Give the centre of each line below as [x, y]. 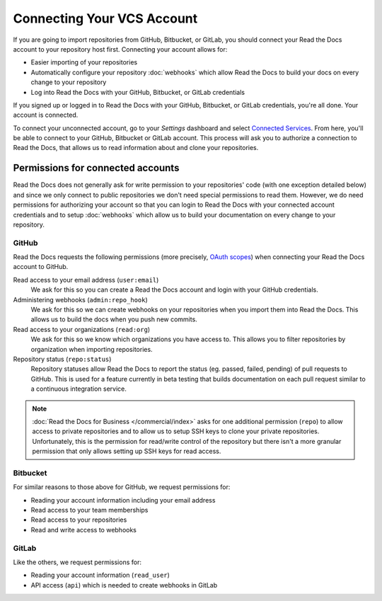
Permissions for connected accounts [96, 168]
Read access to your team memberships [89, 510]
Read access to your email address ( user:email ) [86, 280]
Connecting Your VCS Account [105, 18]
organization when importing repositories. [92, 349]
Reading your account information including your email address [123, 500]
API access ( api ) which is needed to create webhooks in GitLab [124, 585]
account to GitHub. [41, 267]
